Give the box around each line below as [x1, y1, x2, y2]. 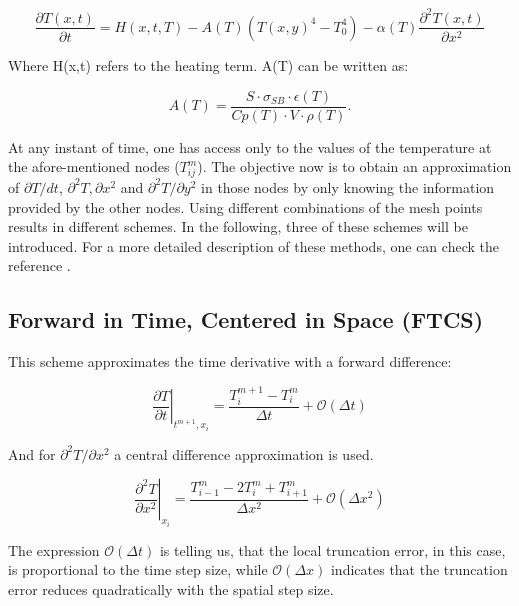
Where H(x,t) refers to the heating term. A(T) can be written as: [8, 54, 409, 75]
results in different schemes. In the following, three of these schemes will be [8, 216, 468, 237]
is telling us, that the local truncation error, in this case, [159, 539, 506, 560]
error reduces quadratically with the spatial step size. [8, 579, 334, 600]
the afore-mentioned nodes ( [8, 156, 180, 177]
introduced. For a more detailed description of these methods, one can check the [8, 235, 499, 256]
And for [8, 443, 56, 464]
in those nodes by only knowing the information [201, 176, 495, 197]
